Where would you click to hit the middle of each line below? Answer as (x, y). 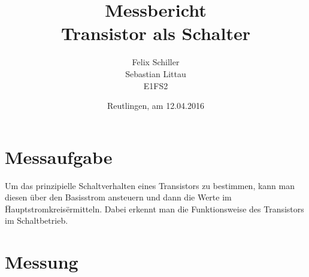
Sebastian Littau (156, 73)
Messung (42, 262)
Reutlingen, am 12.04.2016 (156, 106)
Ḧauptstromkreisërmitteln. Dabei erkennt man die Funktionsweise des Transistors (154, 208)
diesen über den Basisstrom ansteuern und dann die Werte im (118, 197)
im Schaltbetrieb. (37, 220)
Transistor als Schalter (156, 33)
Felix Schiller (156, 62)
